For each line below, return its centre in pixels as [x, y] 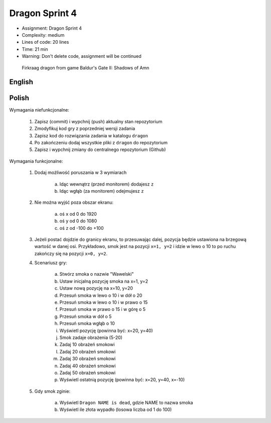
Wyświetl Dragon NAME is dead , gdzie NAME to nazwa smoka [126, 403]
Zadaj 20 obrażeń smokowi [88, 352]
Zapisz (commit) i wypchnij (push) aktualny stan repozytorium [98, 121]
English [21, 82]
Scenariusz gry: [51, 263]
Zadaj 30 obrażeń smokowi [88, 359]
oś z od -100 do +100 [82, 228]
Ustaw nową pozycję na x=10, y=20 [96, 288]
